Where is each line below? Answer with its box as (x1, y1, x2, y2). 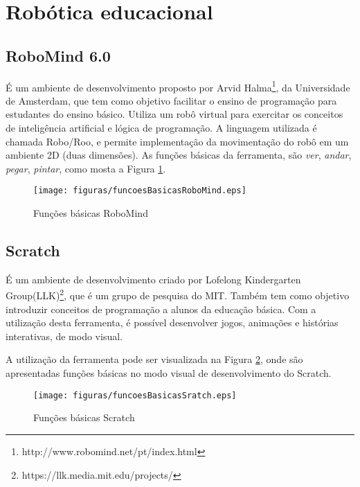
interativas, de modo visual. (6, 328, 123, 343)
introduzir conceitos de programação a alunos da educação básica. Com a (6, 301, 316, 316)
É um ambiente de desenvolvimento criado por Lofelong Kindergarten (6, 272, 301, 286)
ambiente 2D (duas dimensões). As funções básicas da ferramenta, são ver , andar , (6, 148, 352, 162)
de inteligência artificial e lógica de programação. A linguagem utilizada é (6, 121, 317, 135)
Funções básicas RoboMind (33, 206, 148, 220)
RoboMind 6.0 (6, 44, 111, 66)
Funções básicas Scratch (33, 410, 135, 425)
